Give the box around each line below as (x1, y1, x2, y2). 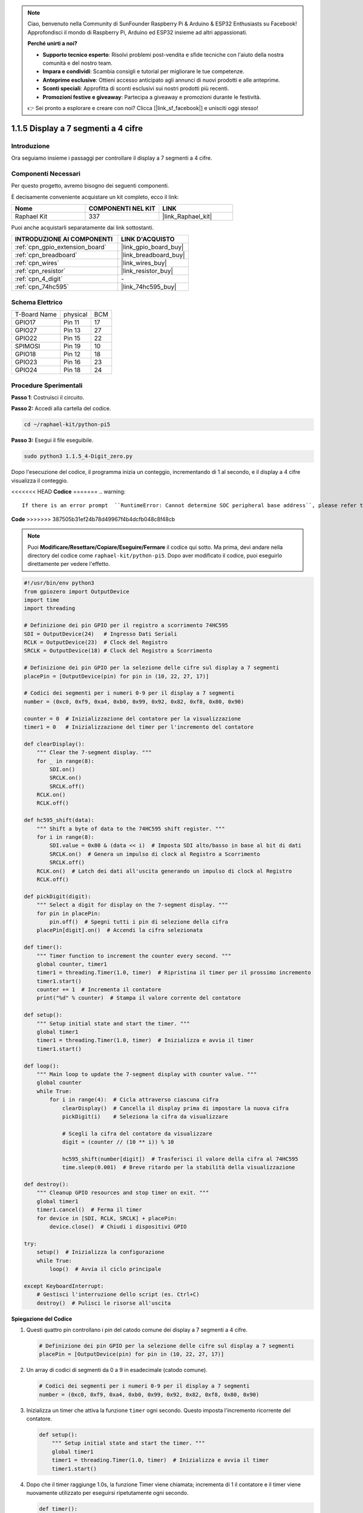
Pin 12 (64, 350, 81, 358)
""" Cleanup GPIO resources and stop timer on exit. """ (36, 1189, 209, 1196)
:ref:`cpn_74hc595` (15, 283, 69, 291)
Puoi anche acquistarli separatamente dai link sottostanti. (11, 224, 154, 231)
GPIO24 (15, 366, 38, 375)
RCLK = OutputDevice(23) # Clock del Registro (24, 639, 168, 646)
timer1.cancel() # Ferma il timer (36, 1206, 142, 1213)
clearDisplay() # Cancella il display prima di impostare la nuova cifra (62, 1104, 289, 1112)
